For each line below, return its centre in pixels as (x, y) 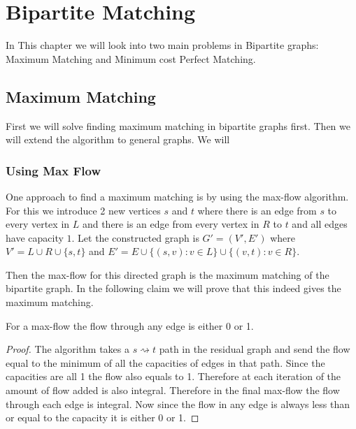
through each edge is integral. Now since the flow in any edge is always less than (178, 403)
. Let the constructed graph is (135, 237)
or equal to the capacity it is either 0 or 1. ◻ (102, 417)
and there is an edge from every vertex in (171, 224)
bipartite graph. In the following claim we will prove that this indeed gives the (173, 288)
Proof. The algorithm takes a (67, 349)
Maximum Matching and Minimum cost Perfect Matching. (131, 58)
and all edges (320, 224)
